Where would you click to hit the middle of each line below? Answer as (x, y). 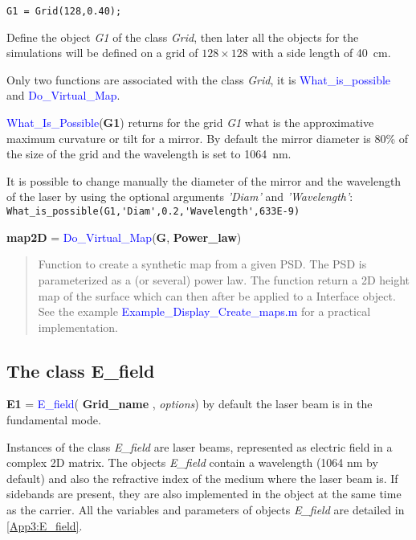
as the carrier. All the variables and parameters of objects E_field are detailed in (206, 510)
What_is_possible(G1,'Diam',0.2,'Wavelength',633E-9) (153, 212)
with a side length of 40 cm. (321, 53)
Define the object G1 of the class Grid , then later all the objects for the (183, 37)
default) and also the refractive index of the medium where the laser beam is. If (202, 478)
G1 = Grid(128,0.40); (64, 11)
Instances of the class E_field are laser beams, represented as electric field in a (200, 446)
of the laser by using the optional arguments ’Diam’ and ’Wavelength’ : (180, 196)
